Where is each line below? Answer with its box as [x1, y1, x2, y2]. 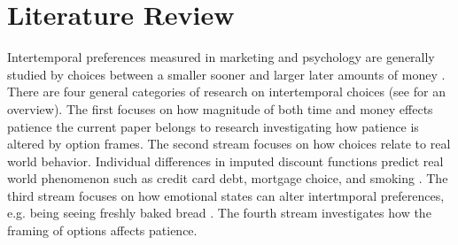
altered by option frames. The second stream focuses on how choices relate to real [7, 134, 451, 153]
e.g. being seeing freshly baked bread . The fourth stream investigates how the [7, 203, 431, 222]
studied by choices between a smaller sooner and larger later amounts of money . [7, 65, 446, 83]
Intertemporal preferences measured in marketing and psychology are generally [7, 48, 435, 66]
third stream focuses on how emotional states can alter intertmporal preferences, [7, 186, 445, 204]
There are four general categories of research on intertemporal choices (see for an [7, 82, 446, 101]
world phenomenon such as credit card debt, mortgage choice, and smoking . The [7, 169, 448, 188]
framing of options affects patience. [7, 221, 198, 240]
